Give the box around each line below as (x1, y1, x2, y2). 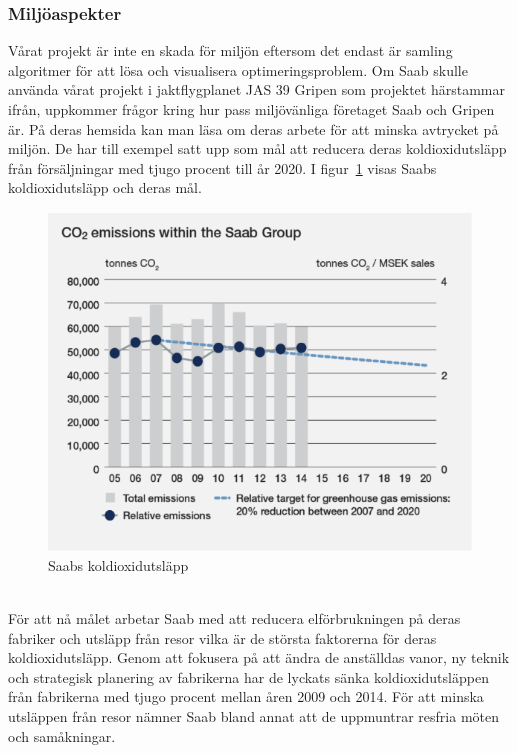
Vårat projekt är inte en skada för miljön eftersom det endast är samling (8, 40, 453, 61)
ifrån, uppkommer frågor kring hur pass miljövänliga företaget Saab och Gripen (8, 99, 495, 119)
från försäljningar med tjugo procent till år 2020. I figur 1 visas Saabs (8, 157, 437, 178)
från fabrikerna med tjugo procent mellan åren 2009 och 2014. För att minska (8, 686, 484, 707)
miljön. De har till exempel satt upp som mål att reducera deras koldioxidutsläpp (8, 138, 507, 159)
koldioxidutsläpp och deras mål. (8, 177, 202, 198)
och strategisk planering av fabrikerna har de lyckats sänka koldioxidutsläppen (8, 666, 489, 687)
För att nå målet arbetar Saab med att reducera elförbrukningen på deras (8, 607, 461, 628)
